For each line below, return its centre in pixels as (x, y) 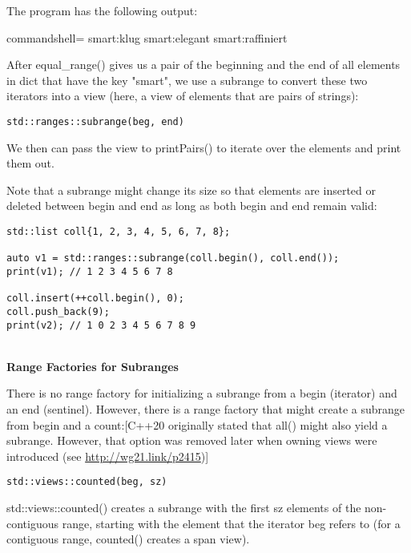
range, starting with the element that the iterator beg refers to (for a (231, 523)
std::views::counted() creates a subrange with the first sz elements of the (184, 508)
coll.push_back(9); (58, 311)
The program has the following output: (102, 10)
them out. (30, 163)
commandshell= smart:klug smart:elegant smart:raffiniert (147, 37)
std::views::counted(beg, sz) (87, 482)
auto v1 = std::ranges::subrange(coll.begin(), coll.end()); (173, 258)
